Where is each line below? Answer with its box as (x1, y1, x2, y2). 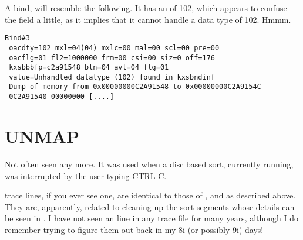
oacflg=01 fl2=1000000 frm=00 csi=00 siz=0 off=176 (9, 53, 215, 62)
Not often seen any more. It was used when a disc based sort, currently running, (5, 157, 294, 170)
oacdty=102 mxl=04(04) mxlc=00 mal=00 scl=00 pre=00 (9, 43, 220, 52)
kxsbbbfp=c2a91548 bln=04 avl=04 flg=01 (9, 63, 169, 72)
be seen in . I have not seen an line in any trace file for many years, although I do (5, 212, 299, 224)
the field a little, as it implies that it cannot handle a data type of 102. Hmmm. (5, 13, 291, 25)
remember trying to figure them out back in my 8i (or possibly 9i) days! (5, 223, 264, 235)
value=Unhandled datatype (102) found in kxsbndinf (9, 73, 215, 81)
